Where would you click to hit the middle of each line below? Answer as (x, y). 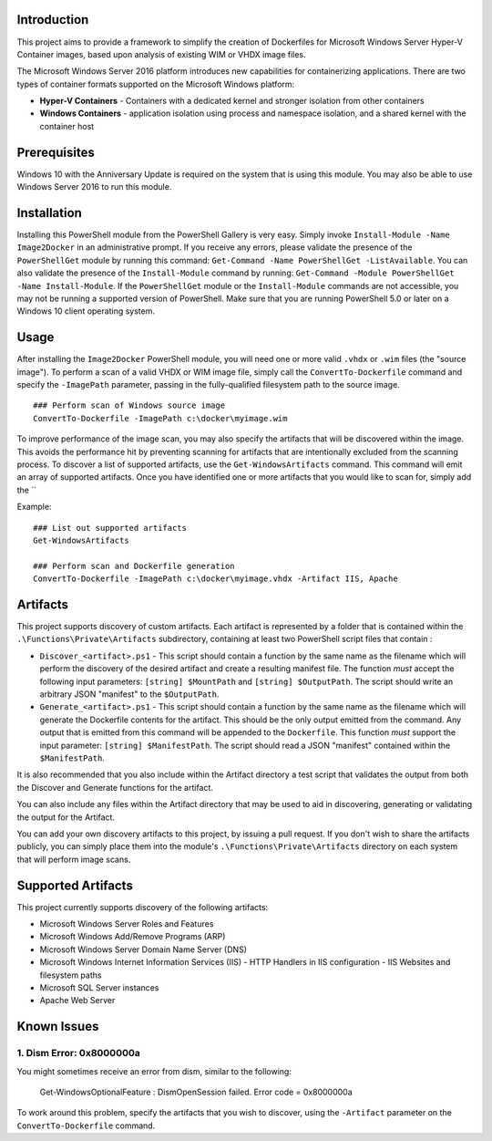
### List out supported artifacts (110, 528)
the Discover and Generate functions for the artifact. (115, 787)
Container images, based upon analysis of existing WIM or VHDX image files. (161, 54)
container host (67, 126)
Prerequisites (56, 152)
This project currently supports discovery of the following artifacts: (143, 907)
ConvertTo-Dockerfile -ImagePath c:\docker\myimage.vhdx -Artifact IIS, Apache (215, 579)
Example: (34, 507)
